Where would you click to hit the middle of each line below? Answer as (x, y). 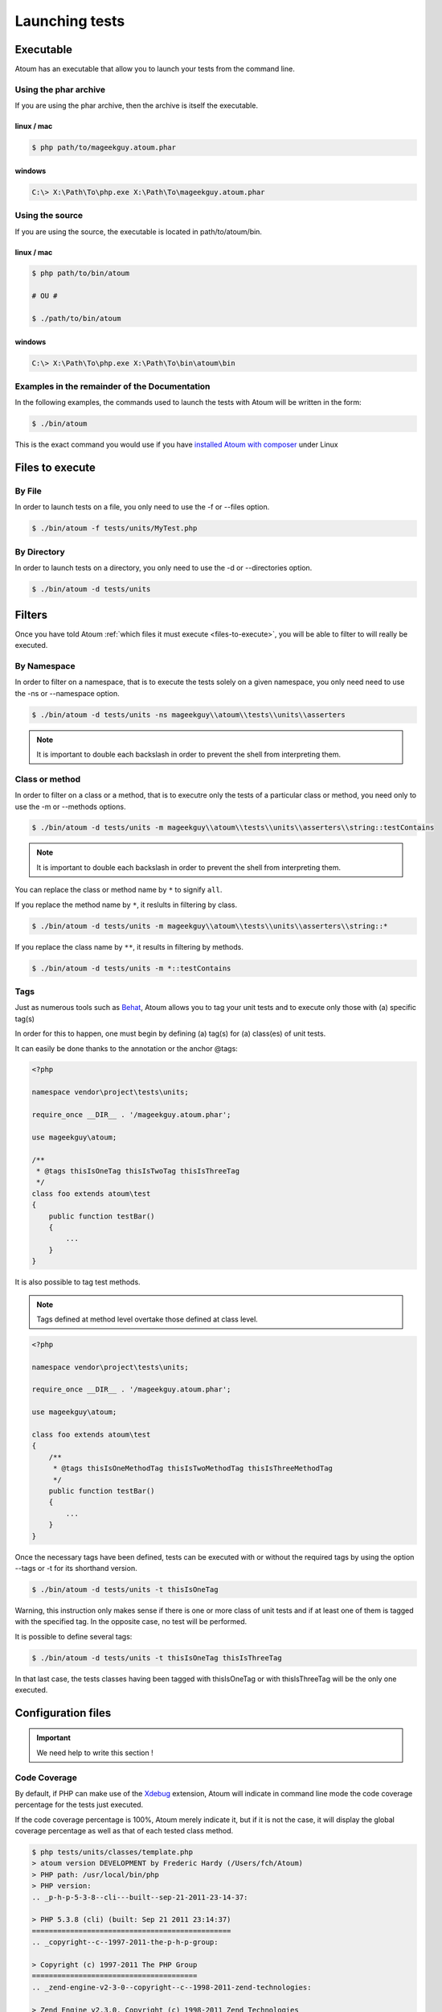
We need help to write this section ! (95, 1752)
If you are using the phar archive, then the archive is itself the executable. (137, 105)
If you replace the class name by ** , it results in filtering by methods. (129, 946)
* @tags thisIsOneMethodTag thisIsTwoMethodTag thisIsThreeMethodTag (193, 1468)
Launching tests (70, 21)
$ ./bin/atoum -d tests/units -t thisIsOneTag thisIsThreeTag (157, 1657)
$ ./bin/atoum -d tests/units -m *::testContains (131, 968)
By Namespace (45, 666)
